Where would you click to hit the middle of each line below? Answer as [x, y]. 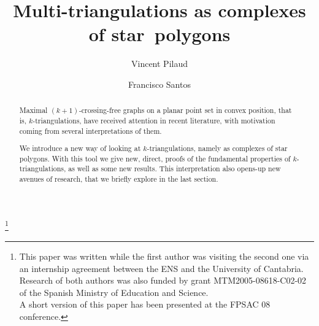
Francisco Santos [159, 84]
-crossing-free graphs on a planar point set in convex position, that [185, 110]
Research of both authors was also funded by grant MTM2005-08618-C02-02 [163, 280]
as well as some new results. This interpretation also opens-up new [175, 169]
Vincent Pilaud [159, 64]
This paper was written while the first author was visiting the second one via [164, 256]
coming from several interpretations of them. [90, 130]
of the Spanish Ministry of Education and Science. [114, 292]
